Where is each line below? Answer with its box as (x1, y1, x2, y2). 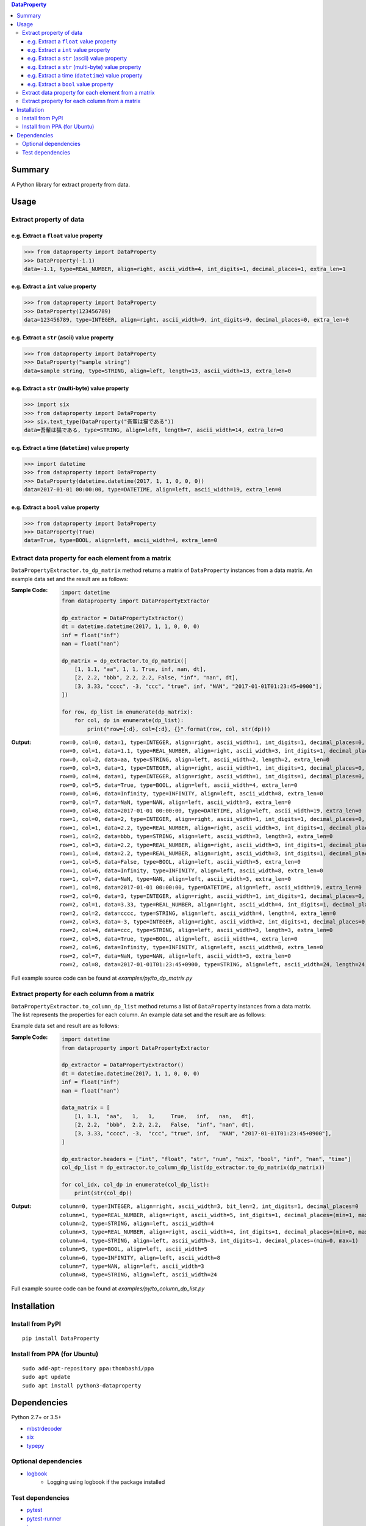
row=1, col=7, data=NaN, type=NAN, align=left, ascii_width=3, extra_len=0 (59, 876, 291, 883)
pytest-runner (26, 1514, 62, 1522)
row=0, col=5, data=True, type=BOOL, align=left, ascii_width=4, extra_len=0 (59, 781, 298, 789)
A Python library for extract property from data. (11, 181, 131, 188)
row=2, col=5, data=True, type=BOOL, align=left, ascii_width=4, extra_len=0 (59, 935, 298, 942)
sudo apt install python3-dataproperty (22, 1382, 142, 1389)
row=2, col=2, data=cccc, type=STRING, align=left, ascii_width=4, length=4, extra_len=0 (59, 909, 336, 917)
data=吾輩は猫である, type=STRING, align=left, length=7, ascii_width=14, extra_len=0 (24, 427, 284, 433)
